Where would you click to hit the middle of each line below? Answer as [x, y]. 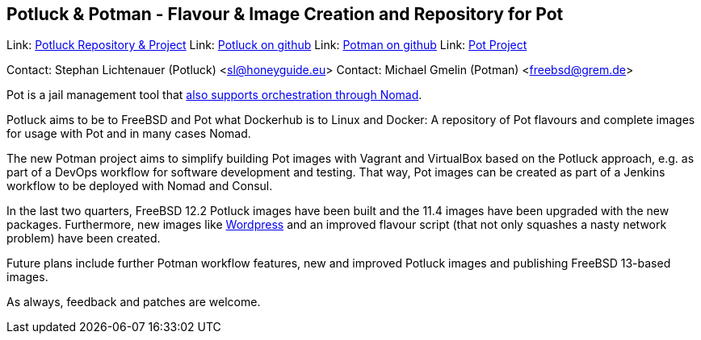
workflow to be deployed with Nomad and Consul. [140, 186]
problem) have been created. [84, 238]
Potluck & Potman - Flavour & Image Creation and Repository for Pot [285, 14]
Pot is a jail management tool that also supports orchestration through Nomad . [214, 95]
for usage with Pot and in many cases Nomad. [129, 134]
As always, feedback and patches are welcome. [134, 302]
